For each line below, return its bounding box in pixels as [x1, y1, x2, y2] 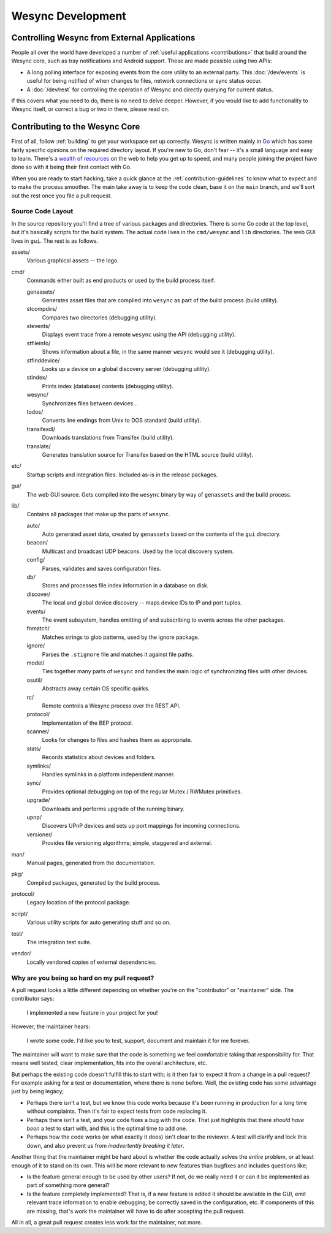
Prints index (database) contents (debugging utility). [42, 382, 174, 389]
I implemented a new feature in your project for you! [26, 1009, 158, 1016]
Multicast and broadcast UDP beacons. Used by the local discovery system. [42, 548, 234, 555]
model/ [26, 659, 45, 666]
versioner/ [26, 831, 53, 838]
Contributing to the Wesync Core [11, 121, 140, 132]
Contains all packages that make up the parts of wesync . [26, 511, 170, 518]
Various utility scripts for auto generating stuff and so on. [26, 918, 171, 926]
